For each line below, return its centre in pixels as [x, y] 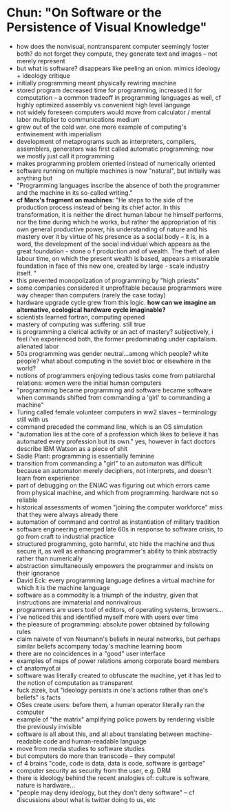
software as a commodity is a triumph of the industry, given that [107, 595]
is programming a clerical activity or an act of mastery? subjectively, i [115, 331]
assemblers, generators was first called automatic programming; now [115, 149]
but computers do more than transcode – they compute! [96, 756]
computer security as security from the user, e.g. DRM [94, 770]
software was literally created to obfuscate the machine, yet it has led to [119, 675]
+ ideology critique [43, 75]
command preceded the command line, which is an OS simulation [109, 426]
